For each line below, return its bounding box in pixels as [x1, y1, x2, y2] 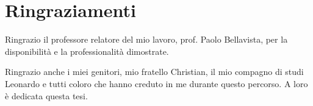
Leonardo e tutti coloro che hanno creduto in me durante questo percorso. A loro [5, 77, 308, 90]
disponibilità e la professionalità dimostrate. [5, 44, 169, 57]
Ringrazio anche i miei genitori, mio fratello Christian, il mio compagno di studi [5, 65, 304, 78]
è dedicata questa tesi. [5, 89, 88, 102]
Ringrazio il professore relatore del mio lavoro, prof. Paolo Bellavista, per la [5, 33, 288, 46]
